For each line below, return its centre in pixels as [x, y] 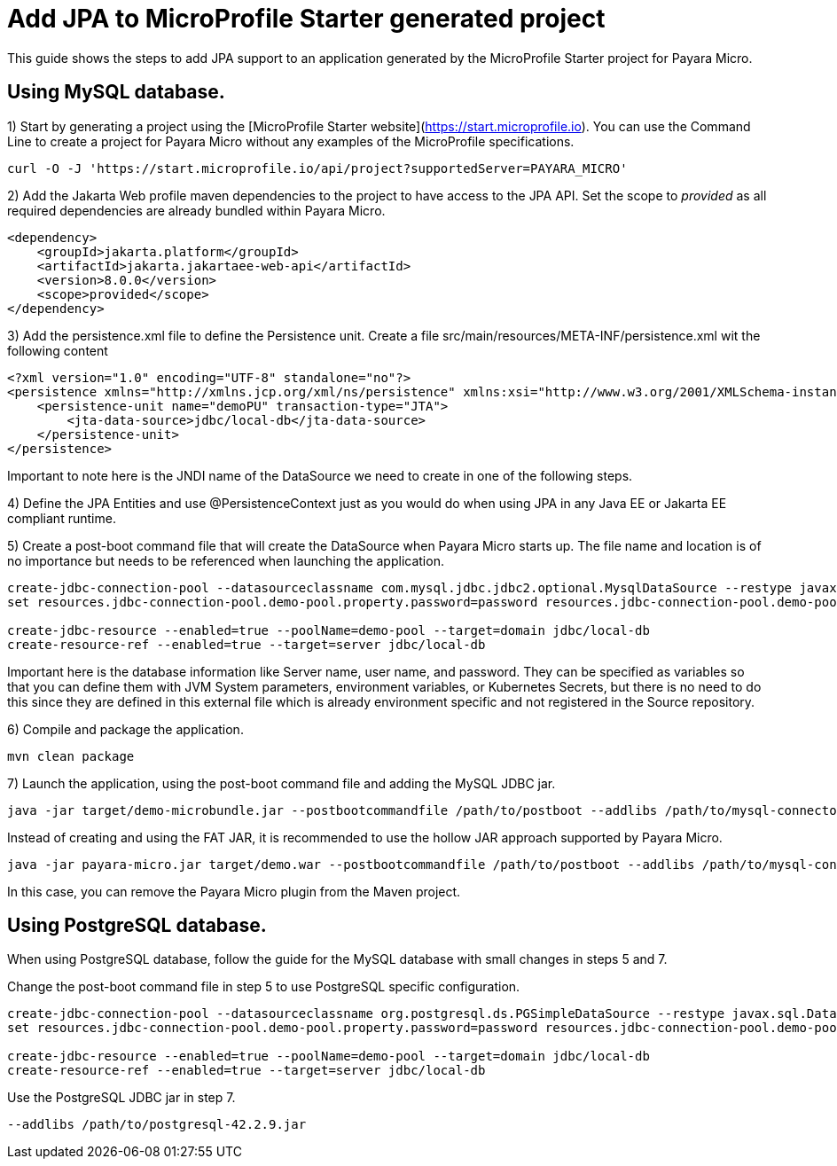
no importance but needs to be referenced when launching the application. [226, 560]
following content [58, 350]
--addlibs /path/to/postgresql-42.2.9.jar [157, 1125]
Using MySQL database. [116, 92]
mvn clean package [71, 756]
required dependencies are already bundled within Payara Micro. [196, 210]
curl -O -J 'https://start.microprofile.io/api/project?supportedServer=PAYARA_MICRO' [317, 168]
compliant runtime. [62, 518]
